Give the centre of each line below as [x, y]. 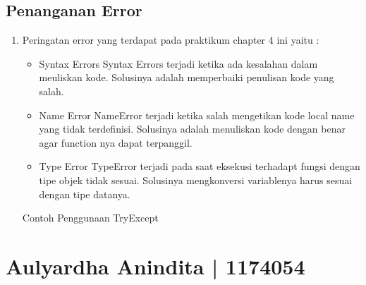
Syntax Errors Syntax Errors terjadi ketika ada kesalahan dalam [178, 63]
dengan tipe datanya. [85, 194]
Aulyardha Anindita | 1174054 [155, 266]
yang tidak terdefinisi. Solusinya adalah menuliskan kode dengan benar [192, 129]
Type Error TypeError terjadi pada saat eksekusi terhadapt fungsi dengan [200, 166]
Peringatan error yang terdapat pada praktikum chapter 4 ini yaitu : [171, 40]
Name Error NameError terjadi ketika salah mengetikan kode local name [197, 115]
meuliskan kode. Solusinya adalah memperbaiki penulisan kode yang [187, 77]
